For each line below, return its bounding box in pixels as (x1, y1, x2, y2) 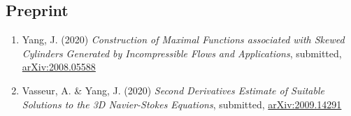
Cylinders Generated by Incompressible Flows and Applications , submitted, (22, 45, 342, 60)
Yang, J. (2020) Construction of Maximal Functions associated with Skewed (22, 32, 345, 47)
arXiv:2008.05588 (22, 59, 96, 74)
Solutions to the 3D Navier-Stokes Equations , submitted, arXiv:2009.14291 (22, 96, 342, 111)
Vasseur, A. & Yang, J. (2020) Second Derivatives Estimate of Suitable (22, 82, 324, 97)
